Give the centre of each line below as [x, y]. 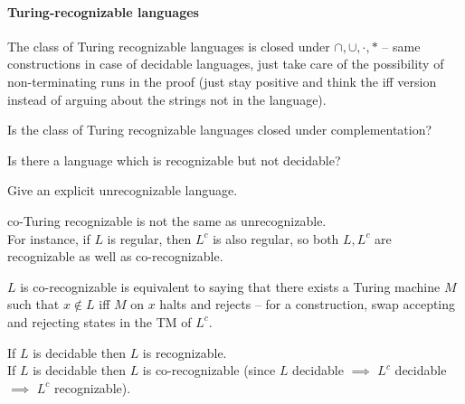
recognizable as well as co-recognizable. [115, 256]
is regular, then [149, 238]
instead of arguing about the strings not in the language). [167, 99]
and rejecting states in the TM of [100, 321]
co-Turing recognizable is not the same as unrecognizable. [167, 220]
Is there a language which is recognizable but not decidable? [174, 160]
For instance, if [49, 238]
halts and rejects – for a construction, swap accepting [308, 304]
